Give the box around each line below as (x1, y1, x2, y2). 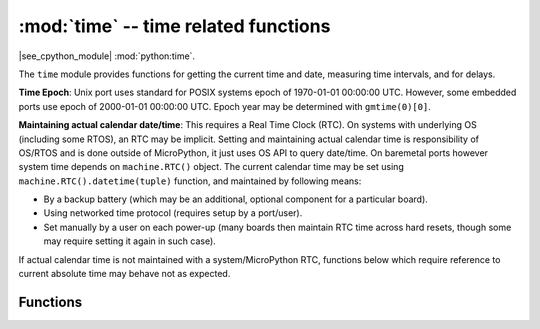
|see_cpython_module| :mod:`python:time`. (18, 50, 195, 62)
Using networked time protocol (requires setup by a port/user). (43, 207, 303, 219)
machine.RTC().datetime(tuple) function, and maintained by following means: (18, 175, 362, 187)
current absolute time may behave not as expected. (18, 268, 231, 280)
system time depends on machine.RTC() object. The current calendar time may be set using (18, 161, 404, 173)
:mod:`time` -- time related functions (18, 15, 331, 37)
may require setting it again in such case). (43, 235, 217, 247)
